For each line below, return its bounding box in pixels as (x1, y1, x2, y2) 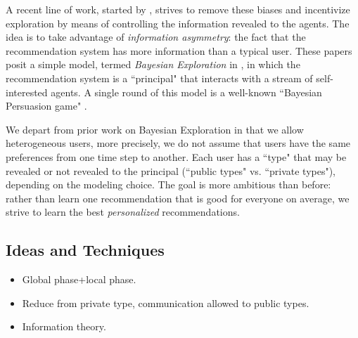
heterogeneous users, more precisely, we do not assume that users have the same (6, 136, 351, 150)
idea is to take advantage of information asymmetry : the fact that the (6, 30, 306, 44)
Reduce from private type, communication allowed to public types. (22, 295, 309, 310)
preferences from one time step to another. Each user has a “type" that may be (6, 149, 347, 164)
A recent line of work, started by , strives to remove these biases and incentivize (6, 2, 350, 16)
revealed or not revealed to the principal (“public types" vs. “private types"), (6, 163, 336, 178)
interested (6, 84, 48, 99)
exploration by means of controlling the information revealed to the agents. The (6, 15, 350, 30)
